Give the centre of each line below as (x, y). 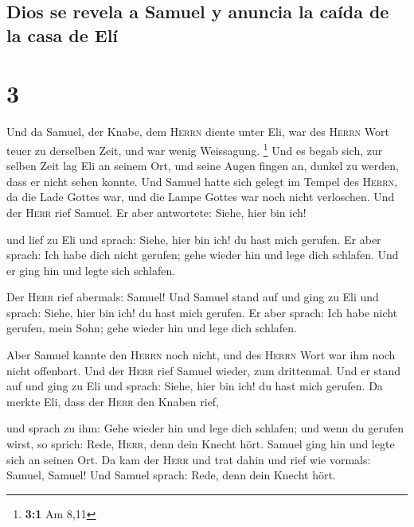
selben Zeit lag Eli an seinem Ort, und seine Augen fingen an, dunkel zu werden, (203, 166)
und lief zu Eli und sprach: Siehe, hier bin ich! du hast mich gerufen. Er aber (194, 239)
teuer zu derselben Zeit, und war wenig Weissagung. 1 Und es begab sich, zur (195, 149)
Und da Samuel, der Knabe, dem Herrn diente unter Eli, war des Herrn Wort (198, 132)
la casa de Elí (62, 35)
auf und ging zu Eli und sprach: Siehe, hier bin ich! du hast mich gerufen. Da (195, 386)
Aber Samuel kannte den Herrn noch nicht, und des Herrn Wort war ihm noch (201, 355)
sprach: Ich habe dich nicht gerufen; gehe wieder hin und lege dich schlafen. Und (203, 255)
